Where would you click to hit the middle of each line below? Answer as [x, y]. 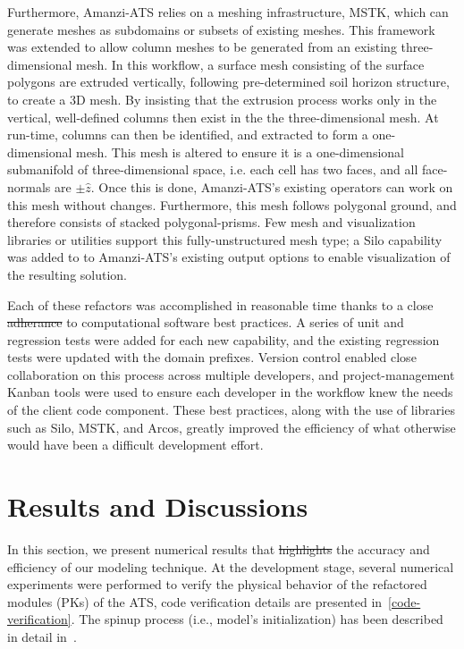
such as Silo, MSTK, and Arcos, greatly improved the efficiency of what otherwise [232, 427]
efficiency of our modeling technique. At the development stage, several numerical [231, 566]
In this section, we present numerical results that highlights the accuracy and [219, 548]
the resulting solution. [67, 274]
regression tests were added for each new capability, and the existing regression [224, 339]
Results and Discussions [158, 506]
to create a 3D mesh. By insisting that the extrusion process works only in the [222, 99]
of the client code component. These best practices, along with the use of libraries [231, 410]
